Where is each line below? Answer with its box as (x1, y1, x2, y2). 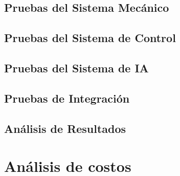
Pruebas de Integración (4, 90, 130, 106)
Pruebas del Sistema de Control (4, 30, 176, 46)
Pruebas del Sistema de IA (4, 60, 149, 75)
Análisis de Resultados (4, 120, 126, 136)
